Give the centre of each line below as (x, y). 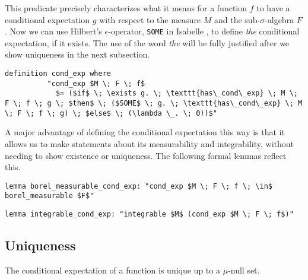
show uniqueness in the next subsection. (77, 54)
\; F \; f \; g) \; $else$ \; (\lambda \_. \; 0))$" (111, 113)
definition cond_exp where (58, 74)
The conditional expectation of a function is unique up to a (112, 270)
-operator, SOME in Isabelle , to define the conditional (204, 31)
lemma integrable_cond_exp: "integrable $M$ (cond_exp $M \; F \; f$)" (149, 214)
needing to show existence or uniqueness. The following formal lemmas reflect (146, 155)
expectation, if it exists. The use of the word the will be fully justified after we (147, 42)
